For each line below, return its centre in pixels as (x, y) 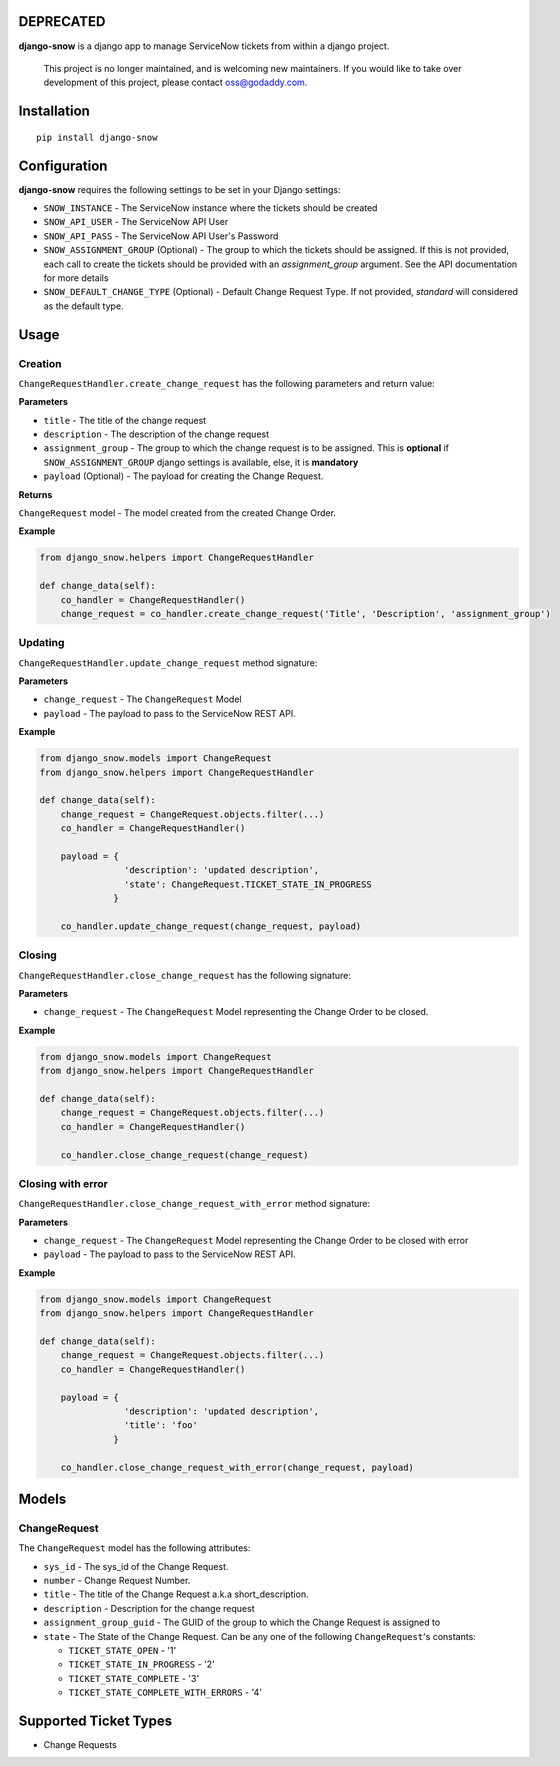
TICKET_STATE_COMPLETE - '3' (134, 1678)
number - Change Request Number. (117, 1581)
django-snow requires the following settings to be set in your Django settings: (179, 189)
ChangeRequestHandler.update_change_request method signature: (168, 662)
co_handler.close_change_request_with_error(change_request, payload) (237, 1467)
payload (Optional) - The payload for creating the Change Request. (183, 476)
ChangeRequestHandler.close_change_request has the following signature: (185, 975)
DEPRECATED (62, 21)
